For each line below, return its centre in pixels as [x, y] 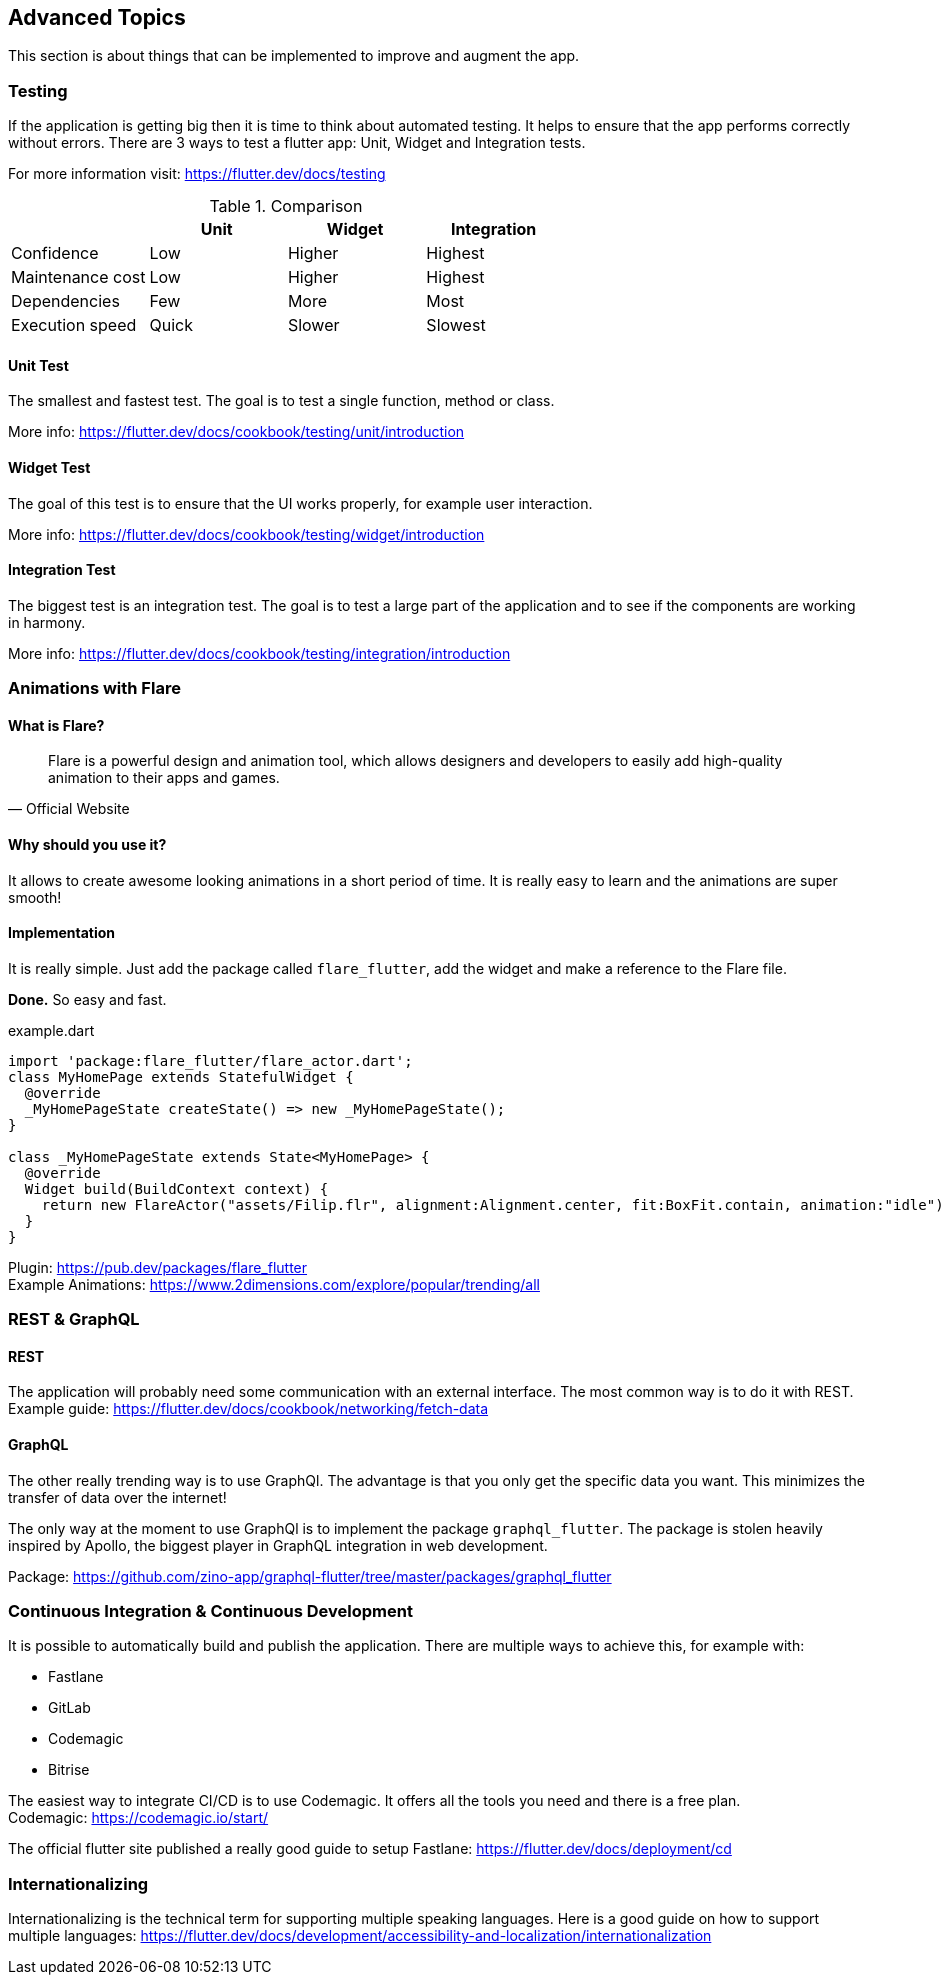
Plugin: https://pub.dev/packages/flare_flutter [158, 1267]
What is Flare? [56, 725]
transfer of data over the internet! [117, 1497]
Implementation [62, 933]
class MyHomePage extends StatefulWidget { [181, 1076]
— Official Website [69, 809]
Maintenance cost [78, 277]
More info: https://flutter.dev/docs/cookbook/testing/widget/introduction [246, 534]
